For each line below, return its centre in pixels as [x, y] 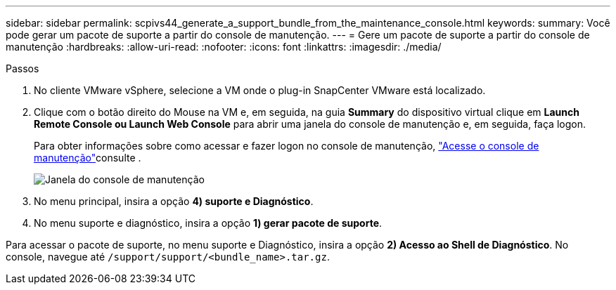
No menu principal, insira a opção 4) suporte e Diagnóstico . [174, 201]
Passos [23, 68]
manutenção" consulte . [88, 158]
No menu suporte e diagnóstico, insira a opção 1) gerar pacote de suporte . [208, 223]
